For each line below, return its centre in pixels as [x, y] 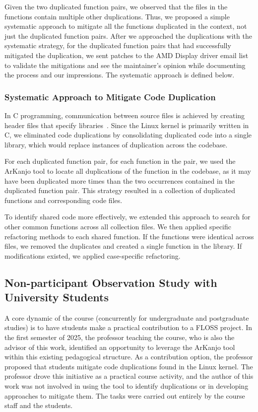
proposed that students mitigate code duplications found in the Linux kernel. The [129, 366]
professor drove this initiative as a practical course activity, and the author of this [129, 376]
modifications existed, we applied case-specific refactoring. [93, 255]
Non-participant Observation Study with [111, 282]
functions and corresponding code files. [64, 200]
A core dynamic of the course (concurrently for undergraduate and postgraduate [127, 317]
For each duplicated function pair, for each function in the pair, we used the [120, 161]
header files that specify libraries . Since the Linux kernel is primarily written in [127, 125]
